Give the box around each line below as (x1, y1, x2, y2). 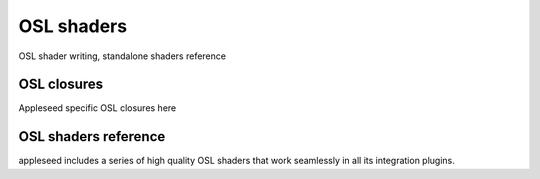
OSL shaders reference (18, 128, 166, 145)
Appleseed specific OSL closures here (18, 102, 177, 114)
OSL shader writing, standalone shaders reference (18, 50, 227, 62)
